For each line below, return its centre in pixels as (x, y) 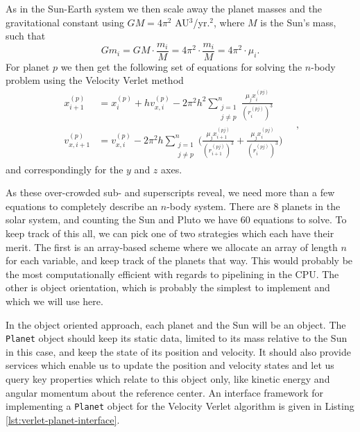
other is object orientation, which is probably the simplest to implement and (168, 287)
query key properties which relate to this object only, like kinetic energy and (168, 378)
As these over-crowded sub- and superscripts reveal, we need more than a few (170, 192)
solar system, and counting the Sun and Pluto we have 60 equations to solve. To (176, 219)
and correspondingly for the (65, 169)
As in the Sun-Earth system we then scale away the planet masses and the (164, 8)
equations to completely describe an (82, 206)
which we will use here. (54, 301)
